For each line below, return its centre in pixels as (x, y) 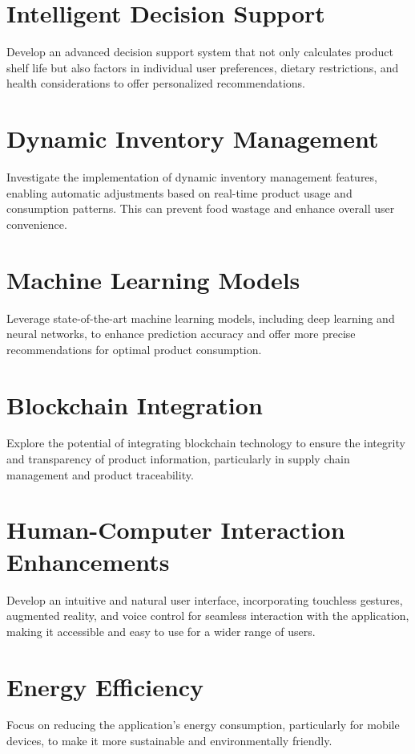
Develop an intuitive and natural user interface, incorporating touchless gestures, (205, 599)
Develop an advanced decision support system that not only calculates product (200, 52)
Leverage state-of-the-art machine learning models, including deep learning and (201, 318)
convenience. (37, 224)
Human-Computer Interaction (176, 530)
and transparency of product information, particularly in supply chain (178, 459)
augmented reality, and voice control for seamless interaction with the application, (208, 615)
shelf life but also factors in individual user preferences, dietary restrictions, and (203, 67)
